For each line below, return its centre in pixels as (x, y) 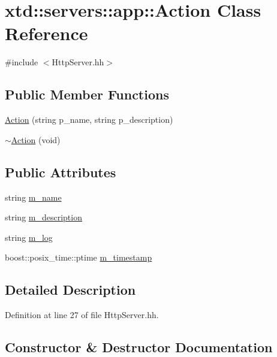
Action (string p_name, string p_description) (89, 119)
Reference (46, 33)
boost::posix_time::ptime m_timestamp (79, 257)
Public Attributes (61, 172)
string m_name (33, 197)
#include (22, 62)
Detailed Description (70, 290)
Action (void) (36, 139)
